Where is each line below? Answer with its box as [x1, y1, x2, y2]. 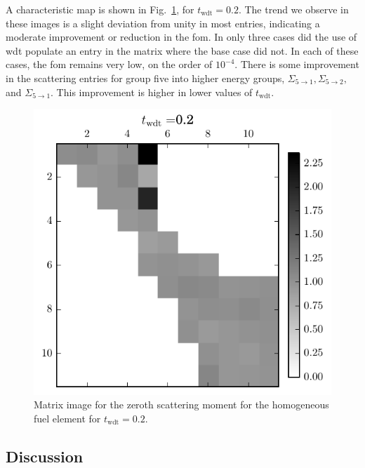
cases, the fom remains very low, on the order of [6, 57, 213, 72]
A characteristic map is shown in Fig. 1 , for [6, 2, 194, 16]
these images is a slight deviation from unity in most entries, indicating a [6, 15, 320, 30]
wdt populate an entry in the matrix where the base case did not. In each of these [6, 43, 359, 58]
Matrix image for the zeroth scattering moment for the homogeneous [34, 397, 329, 412]
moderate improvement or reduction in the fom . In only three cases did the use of [6, 29, 357, 44]
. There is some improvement [234, 57, 359, 72]
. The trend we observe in [238, 2, 349, 16]
